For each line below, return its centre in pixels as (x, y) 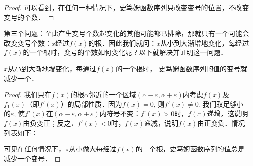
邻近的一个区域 (112, 94)
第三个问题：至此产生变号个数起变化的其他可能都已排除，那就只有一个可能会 (126, 33)
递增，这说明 (227, 113)
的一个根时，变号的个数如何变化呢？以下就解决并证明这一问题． (125, 52)
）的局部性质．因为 (91, 104)
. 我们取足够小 (221, 104)
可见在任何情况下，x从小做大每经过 (60, 149)
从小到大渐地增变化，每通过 (52, 68)
